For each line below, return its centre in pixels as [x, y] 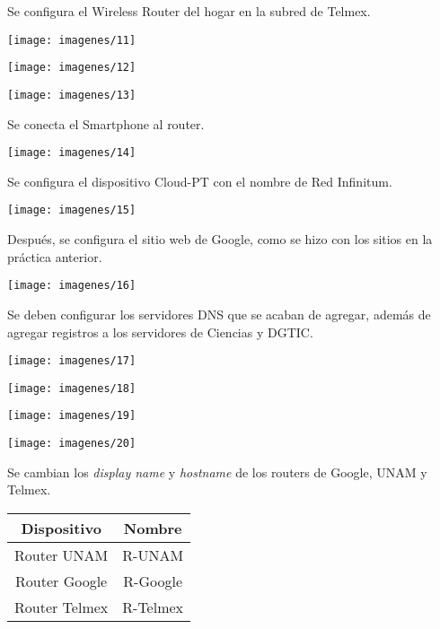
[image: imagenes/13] [72, 95]
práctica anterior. [55, 256]
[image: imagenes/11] [72, 40]
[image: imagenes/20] [72, 444]
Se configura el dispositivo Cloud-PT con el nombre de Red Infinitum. [200, 181]
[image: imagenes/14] [72, 153]
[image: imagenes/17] [72, 361]
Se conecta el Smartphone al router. [106, 123]
